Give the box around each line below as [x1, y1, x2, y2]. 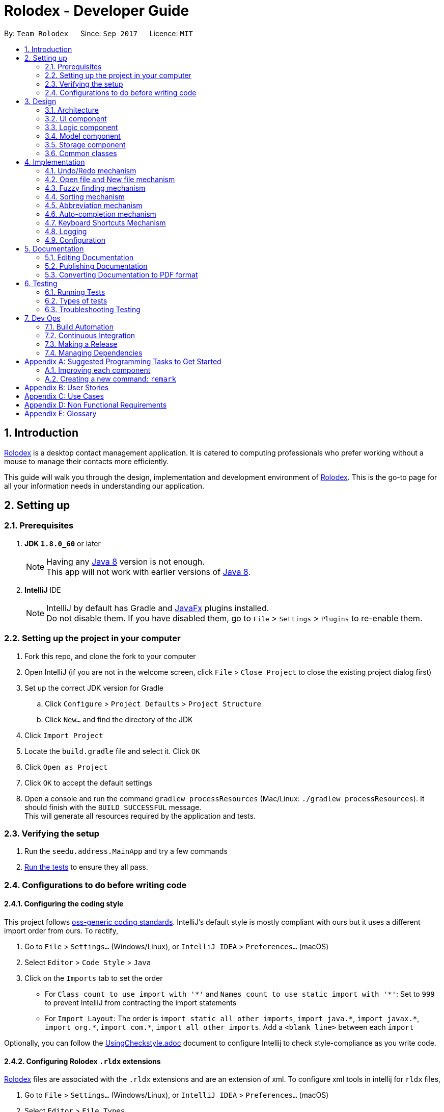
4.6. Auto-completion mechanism [45, 209, 156, 218]
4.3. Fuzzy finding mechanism [45, 183, 146, 192]
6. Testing [24, 279, 58, 288]
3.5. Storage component [45, 140, 126, 149]
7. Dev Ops [24, 313, 61, 322]
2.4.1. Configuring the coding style [4, 899, 124, 908]
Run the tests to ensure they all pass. [24, 863, 148, 872]
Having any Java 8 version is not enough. [46, 556, 205, 567]
